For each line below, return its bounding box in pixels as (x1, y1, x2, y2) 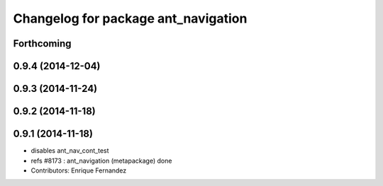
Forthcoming (13, 37, 72, 50)
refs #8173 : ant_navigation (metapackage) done (30, 156, 172, 165)
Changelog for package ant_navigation (13, 11, 248, 26)
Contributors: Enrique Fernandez (30, 166, 127, 175)
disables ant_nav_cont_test (30, 146, 109, 155)
